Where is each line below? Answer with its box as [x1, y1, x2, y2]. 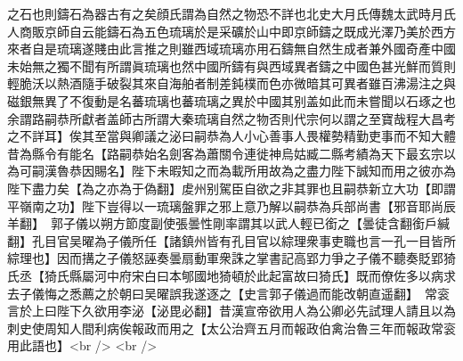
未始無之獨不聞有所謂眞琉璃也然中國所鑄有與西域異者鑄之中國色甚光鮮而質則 [7, 56, 456, 75]
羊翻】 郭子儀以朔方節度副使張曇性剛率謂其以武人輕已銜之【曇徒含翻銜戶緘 [7, 214, 450, 233]
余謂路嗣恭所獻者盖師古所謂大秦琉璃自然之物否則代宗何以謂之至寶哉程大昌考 [7, 109, 456, 127]
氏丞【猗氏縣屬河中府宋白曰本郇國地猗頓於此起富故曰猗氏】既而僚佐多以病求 [7, 266, 456, 284]
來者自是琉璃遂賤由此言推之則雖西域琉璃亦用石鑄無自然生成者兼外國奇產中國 [7, 39, 456, 58]
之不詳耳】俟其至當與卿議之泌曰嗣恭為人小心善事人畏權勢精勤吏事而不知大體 [7, 127, 456, 145]
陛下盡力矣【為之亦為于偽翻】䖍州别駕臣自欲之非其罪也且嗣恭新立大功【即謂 [7, 178, 456, 197]
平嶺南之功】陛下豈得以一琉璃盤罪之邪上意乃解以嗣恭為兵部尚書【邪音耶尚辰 [7, 196, 456, 215]
